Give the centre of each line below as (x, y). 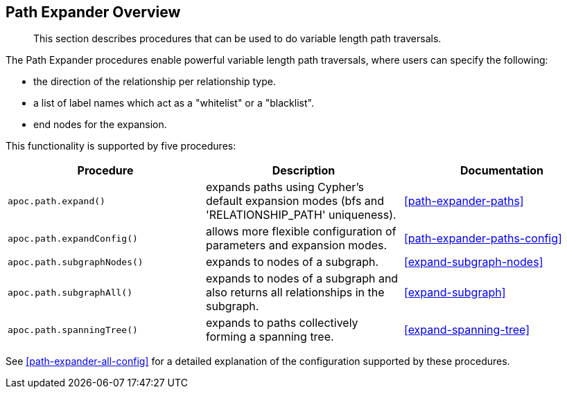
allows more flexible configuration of (301, 232)
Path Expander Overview (93, 12)
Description (304, 171)
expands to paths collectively (282, 323)
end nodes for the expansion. (100, 125)
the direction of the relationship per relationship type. (155, 82)
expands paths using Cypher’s (285, 187)
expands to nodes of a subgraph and (302, 279)
